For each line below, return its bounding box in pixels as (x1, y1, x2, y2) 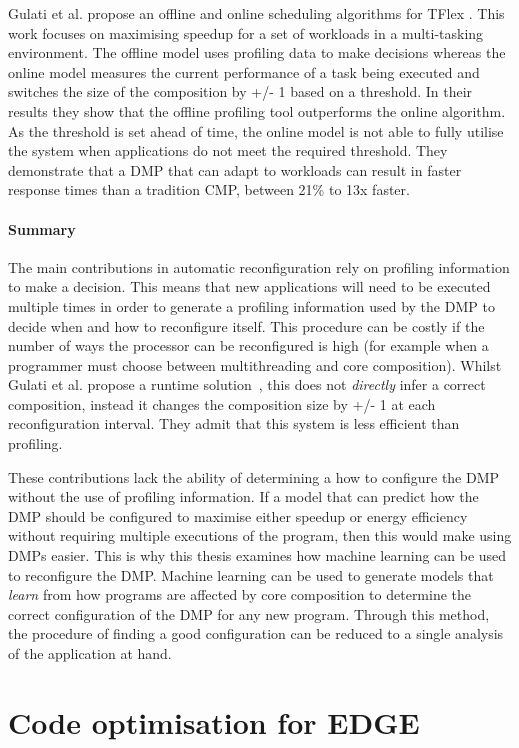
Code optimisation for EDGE (8, 701, 420, 742)
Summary (8, 218, 76, 239)
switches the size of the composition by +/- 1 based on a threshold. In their (8, 81, 473, 102)
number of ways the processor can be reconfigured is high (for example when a (8, 335, 489, 356)
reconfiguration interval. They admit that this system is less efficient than (8, 413, 460, 434)
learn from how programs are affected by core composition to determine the (8, 584, 472, 605)
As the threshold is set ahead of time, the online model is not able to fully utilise (8, 120, 504, 141)
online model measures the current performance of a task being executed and (8, 61, 480, 82)
